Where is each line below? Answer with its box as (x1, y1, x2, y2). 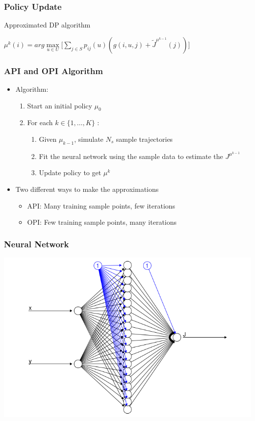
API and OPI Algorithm (4, 64, 103, 77)
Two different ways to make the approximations (15, 184, 159, 194)
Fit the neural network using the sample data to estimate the (39, 151, 223, 161)
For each (27, 117, 53, 128)
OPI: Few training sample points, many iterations (27, 217, 177, 227)
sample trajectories (116, 134, 173, 144)
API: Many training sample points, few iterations (27, 200, 176, 210)
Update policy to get (39, 167, 102, 178)
